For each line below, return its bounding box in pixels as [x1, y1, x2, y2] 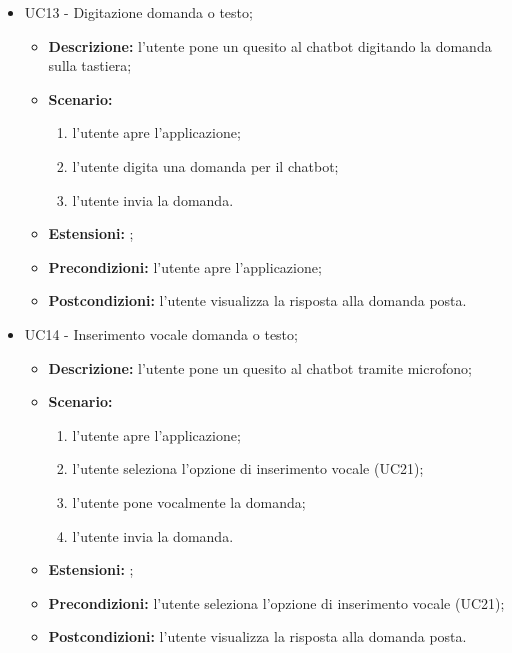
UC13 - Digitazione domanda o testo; [24, 2, 253, 22]
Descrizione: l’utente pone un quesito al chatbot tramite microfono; [48, 357, 472, 378]
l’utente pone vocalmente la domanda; [72, 491, 306, 512]
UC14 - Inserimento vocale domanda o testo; [24, 323, 298, 344]
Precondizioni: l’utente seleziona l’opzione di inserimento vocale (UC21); [48, 592, 505, 613]
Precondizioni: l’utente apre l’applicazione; [48, 256, 322, 277]
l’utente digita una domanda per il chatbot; [72, 155, 339, 176]
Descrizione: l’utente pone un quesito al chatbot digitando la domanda [48, 35, 492, 56]
